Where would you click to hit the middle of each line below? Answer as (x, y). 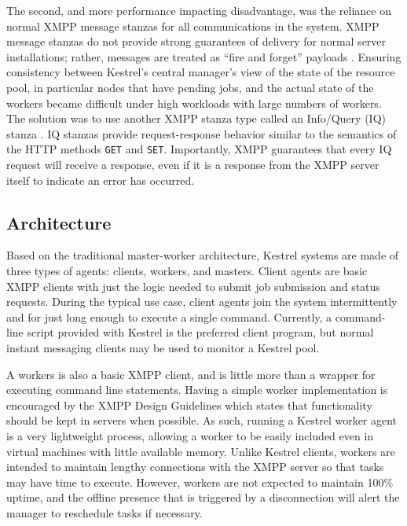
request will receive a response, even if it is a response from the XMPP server (193, 164)
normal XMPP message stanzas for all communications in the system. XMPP (193, 26)
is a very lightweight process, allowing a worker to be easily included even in (190, 435)
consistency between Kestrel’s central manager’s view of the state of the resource (201, 72)
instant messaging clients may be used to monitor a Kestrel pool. (163, 347)
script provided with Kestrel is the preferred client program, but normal (200, 332)
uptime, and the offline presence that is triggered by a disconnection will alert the (203, 497)
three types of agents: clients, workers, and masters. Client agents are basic (187, 270)
